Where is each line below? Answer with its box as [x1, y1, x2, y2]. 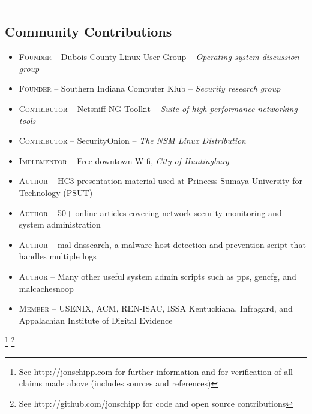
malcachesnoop [19, 282, 74, 294]
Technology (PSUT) [19, 186, 93, 198]
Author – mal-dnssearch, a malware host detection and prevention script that [19, 238, 306, 250]
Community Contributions [5, 22, 172, 41]
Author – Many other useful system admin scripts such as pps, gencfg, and [19, 270, 296, 282]
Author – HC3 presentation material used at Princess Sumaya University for [19, 174, 302, 187]
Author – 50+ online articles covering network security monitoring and [19, 206, 282, 219]
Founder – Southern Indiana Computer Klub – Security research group [19, 82, 281, 95]
